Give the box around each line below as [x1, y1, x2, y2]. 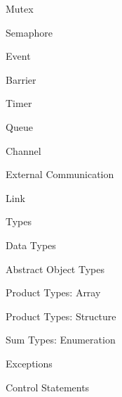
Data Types [6, 237, 56, 252]
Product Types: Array [6, 285, 101, 300]
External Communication [6, 167, 114, 182]
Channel [6, 143, 41, 158]
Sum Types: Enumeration [6, 332, 116, 347]
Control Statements [6, 379, 90, 394]
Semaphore [6, 25, 53, 39]
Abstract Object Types [6, 261, 104, 276]
